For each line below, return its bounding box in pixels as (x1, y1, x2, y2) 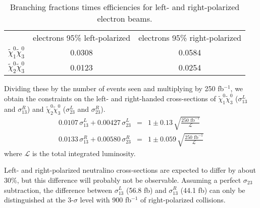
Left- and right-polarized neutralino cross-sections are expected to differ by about (4, 165, 256, 175)
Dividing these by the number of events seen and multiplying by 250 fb (4, 83, 224, 94)
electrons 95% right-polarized (138, 32, 241, 43)
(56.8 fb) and (126, 184, 167, 195)
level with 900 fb (80, 194, 132, 205)
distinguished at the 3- (4, 194, 74, 205)
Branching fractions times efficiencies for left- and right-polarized (10, 1, 240, 13)
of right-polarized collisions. (140, 194, 226, 205)
